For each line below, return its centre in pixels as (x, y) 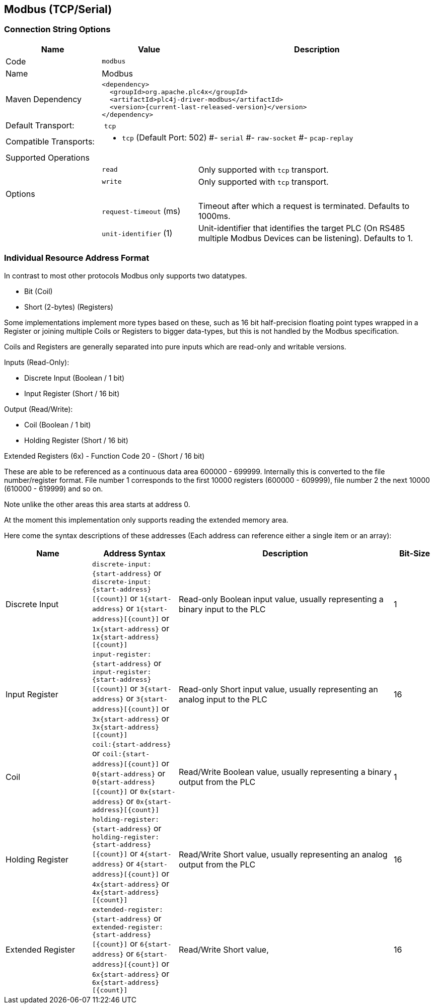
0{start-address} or (129, 773)
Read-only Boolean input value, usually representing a (281, 599)
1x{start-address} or (131, 628)
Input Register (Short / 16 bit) (72, 393)
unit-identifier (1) (137, 233)
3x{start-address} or (131, 718)
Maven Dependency (44, 99)
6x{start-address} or (131, 974)
